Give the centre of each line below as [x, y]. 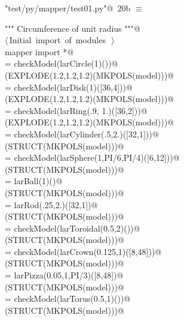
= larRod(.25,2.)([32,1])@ [51, 204]
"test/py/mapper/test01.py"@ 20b [68, 8]
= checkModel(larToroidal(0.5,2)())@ [73, 228]
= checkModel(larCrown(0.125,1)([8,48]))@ [83, 251]
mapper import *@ [39, 51]
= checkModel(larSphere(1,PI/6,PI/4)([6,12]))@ [92, 157]
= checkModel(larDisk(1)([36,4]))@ [69, 87]
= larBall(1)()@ [34, 181]
